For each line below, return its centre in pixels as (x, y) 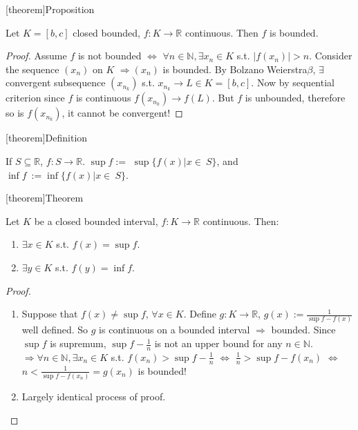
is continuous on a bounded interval (175, 330)
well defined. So (55, 330)
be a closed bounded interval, (96, 221)
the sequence (32, 69)
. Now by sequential (293, 82)
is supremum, (78, 343)
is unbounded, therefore (295, 98)
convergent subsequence (56, 82)
